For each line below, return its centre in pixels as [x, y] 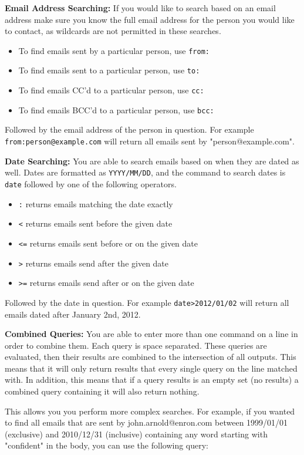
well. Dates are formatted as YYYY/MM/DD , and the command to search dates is [145, 172]
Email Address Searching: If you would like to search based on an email [140, 8]
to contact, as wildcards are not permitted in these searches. [113, 31]
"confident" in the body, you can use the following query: [107, 445]
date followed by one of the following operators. [91, 183]
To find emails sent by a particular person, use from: [114, 50]
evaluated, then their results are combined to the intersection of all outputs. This [151, 357]
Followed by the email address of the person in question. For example [129, 129]
